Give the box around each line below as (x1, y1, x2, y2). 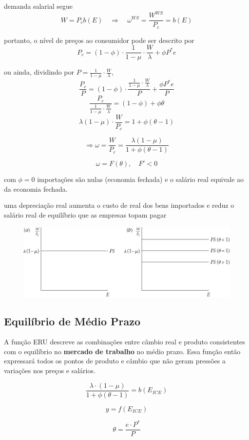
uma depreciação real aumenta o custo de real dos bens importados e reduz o (4, 200, 234, 210)
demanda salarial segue (4, 1, 73, 11)
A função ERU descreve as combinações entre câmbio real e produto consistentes (4, 337, 245, 347)
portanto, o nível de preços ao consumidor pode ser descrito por (4, 35, 194, 45)
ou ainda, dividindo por (4, 67, 74, 77)
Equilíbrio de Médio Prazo (4, 314, 141, 329)
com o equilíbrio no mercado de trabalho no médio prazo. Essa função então (4, 346, 241, 356)
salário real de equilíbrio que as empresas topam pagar (4, 210, 167, 220)
